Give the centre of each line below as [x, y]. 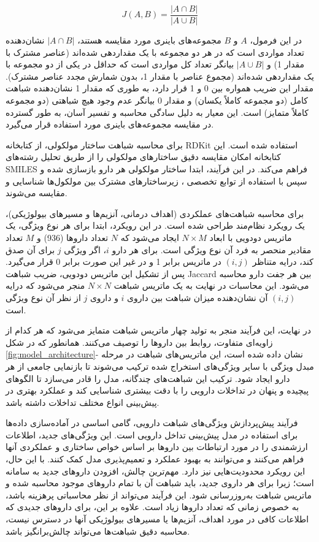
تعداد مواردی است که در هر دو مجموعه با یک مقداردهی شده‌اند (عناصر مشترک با [155, 52]
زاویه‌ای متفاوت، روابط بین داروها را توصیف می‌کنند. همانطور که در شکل [139, 342]
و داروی [104, 297]
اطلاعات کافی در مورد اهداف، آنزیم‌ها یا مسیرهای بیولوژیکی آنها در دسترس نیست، [157, 519]
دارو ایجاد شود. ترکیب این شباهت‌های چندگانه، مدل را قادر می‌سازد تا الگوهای [148, 378]
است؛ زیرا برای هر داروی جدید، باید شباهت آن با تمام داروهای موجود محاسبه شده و [160, 483]
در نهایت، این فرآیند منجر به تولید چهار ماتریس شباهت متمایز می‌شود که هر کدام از [158, 330]
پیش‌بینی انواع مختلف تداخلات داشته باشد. [83, 402]
